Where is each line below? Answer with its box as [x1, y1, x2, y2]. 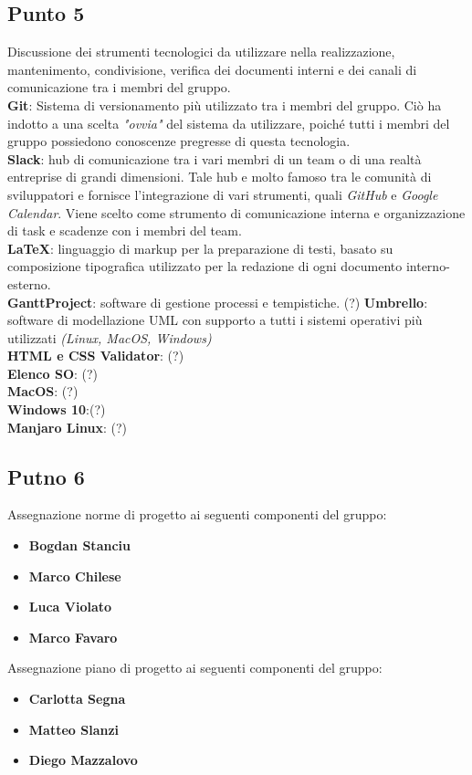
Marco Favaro [28, 627, 118, 646]
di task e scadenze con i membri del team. [7, 221, 242, 240]
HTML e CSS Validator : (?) [7, 346, 184, 365]
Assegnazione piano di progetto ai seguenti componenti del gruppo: [7, 658, 383, 677]
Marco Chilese [28, 566, 121, 585]
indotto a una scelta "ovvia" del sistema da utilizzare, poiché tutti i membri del [7, 113, 450, 132]
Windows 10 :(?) [7, 400, 106, 419]
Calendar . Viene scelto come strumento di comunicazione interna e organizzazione [7, 203, 466, 222]
